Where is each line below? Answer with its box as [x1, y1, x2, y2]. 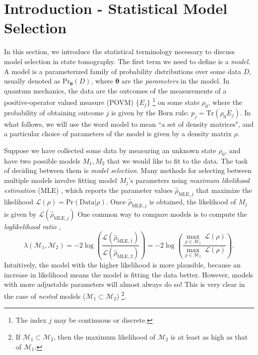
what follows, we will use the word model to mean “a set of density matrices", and [4, 118, 254, 129]
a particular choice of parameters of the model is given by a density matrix [4, 128, 232, 139]
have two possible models [4, 155, 80, 166]
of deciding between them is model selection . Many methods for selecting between [4, 165, 252, 176]
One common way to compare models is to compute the [77, 208, 247, 219]
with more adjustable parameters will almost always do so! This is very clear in [4, 279, 245, 289]
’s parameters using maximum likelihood [129, 175, 250, 185]
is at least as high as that [171, 331, 248, 342]
